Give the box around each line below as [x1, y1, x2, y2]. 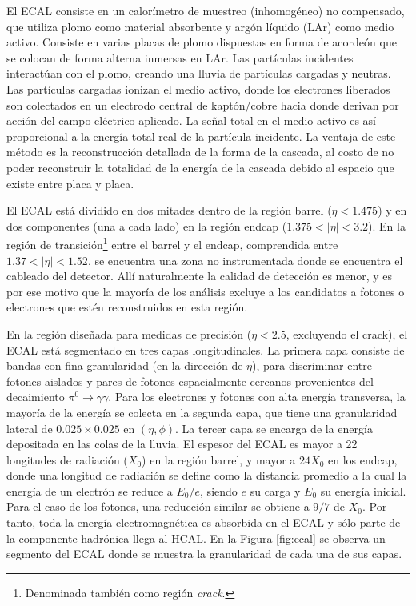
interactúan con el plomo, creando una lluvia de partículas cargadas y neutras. [6, 65, 391, 82]
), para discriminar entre [252, 357, 372, 374]
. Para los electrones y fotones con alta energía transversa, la [108, 388, 406, 405]
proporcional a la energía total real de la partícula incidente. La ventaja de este [6, 127, 396, 144]
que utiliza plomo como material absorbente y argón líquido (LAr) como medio [6, 18, 394, 34]
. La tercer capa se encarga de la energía [175, 419, 373, 436]
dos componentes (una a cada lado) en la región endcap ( [6, 217, 287, 234]
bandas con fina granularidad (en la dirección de [6, 357, 243, 374]
